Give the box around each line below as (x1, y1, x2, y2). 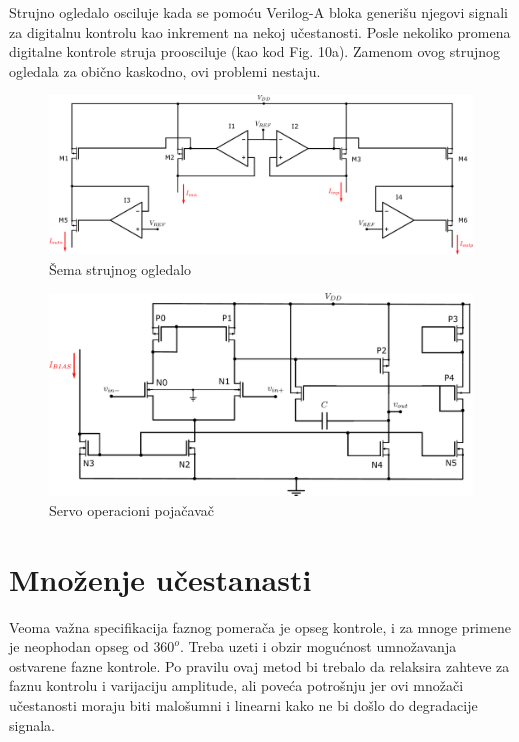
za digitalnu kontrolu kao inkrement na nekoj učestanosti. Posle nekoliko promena (9, 21, 511, 42)
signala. (9, 714, 55, 735)
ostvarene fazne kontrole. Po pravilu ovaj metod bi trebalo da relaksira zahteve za (9, 655, 510, 676)
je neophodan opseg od (9, 636, 149, 657)
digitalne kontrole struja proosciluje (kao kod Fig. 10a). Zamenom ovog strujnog (9, 41, 501, 62)
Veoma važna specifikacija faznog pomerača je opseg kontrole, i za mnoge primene (9, 616, 511, 637)
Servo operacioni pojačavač (49, 499, 214, 520)
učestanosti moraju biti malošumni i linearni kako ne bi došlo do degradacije (9, 694, 478, 715)
